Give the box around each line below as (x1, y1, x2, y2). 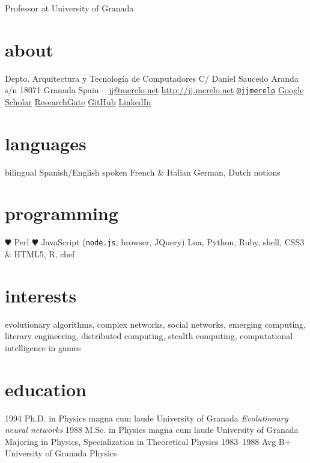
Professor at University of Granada (5, 2, 134, 14)
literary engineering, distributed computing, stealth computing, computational (5, 330, 293, 342)
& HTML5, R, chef (5, 248, 75, 260)
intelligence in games (5, 341, 81, 354)
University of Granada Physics (5, 447, 117, 459)
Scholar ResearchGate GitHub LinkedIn (5, 95, 151, 108)
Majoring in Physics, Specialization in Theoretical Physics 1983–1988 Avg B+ (5, 435, 291, 447)
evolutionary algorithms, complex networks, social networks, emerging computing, (5, 317, 306, 330)
